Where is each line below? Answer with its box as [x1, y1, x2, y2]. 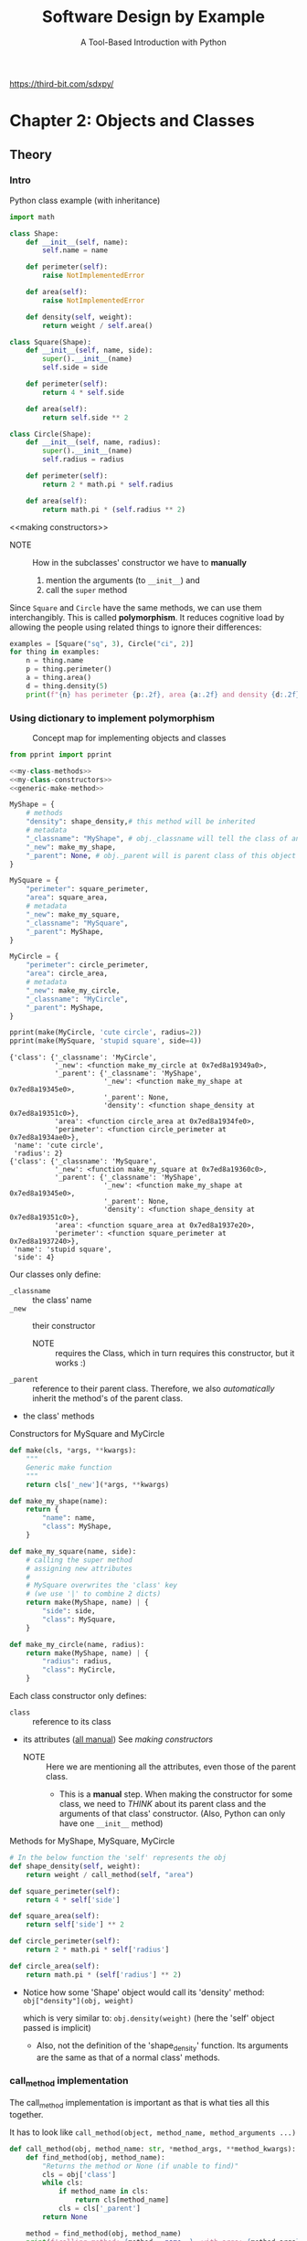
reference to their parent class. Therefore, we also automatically [32, 1383, 275, 1395]
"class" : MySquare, [42, 1615, 117, 1624]
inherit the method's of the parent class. [32, 1393, 184, 1404]
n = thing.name [26, 656, 84, 665]
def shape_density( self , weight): [9, 1862, 142, 1871]
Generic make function [26, 1462, 112, 1472]
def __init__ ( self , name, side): [26, 345, 153, 356]
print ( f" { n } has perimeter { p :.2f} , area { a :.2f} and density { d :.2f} [26, 690, 301, 699]
